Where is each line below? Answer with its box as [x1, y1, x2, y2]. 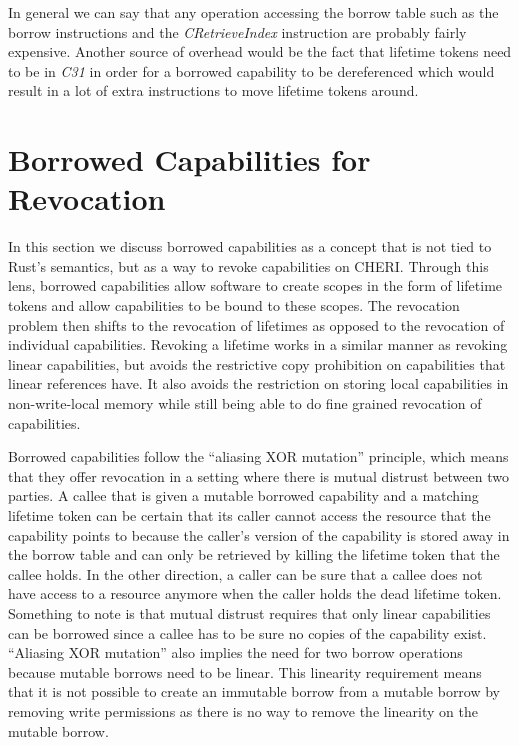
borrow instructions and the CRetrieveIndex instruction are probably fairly [8, 21, 467, 42]
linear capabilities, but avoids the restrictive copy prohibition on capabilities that [8, 353, 506, 374]
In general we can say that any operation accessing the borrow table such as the [8, 2, 499, 22]
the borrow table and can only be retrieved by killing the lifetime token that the [8, 544, 500, 565]
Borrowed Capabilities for [8, 139, 371, 180]
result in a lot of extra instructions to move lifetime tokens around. [8, 80, 419, 101]
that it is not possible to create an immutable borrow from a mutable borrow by [8, 681, 501, 702]
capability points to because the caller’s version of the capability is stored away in [8, 524, 510, 545]
